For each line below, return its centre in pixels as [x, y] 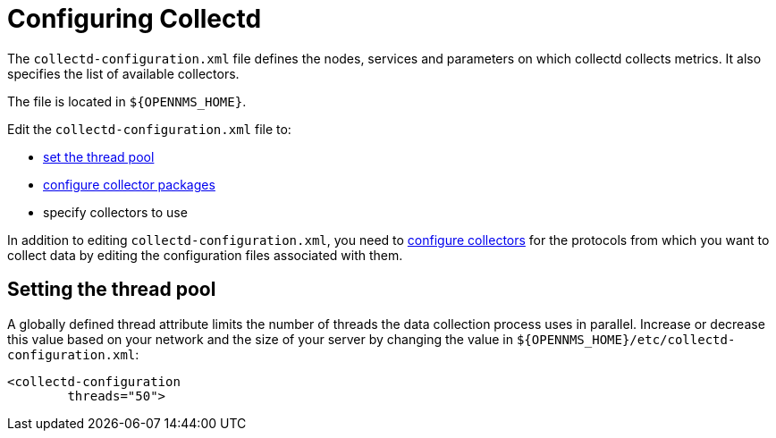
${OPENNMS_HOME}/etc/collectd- [626, 339]
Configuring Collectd [135, 19]
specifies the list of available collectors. [123, 73]
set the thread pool [99, 156]
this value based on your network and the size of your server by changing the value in [260, 339]
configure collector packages [129, 184]
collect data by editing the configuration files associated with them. [205, 255]
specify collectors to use [115, 212]
